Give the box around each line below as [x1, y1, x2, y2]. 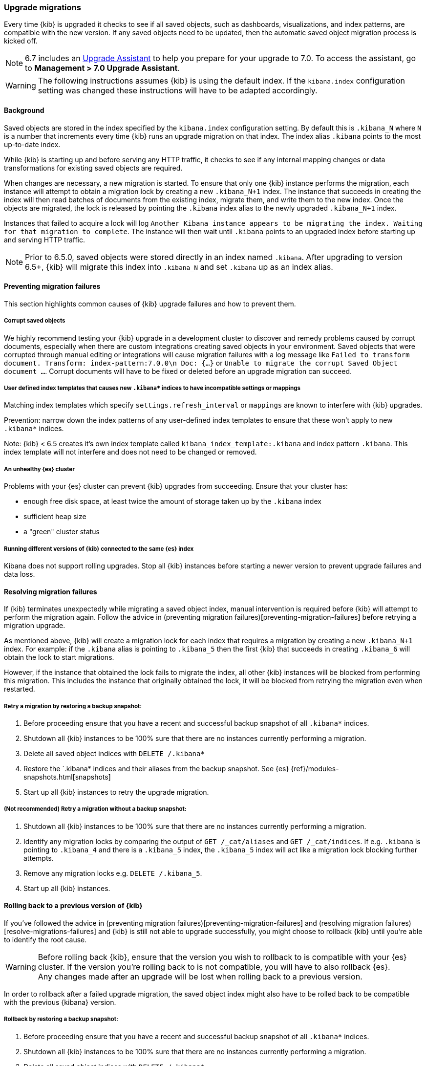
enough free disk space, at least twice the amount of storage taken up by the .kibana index [23, 497, 321, 506]
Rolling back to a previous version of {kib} [4, 901, 143, 910]
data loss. [4, 569, 35, 578]
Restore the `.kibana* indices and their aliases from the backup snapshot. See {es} [23, 764, 289, 773]
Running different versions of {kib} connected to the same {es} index [4, 545, 194, 552]
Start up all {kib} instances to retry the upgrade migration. [23, 787, 209, 796]
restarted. [4, 685, 35, 694]
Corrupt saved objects [4, 317, 65, 325]
